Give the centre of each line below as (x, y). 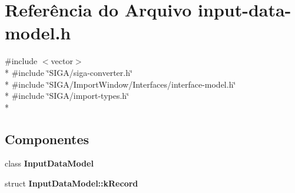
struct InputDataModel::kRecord (72, 183)
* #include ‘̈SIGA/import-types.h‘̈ (67, 96)
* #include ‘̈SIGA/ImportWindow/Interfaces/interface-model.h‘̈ (120, 84)
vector (62, 61)
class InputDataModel (49, 163)
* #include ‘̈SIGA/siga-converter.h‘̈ (69, 72)
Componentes (47, 139)
